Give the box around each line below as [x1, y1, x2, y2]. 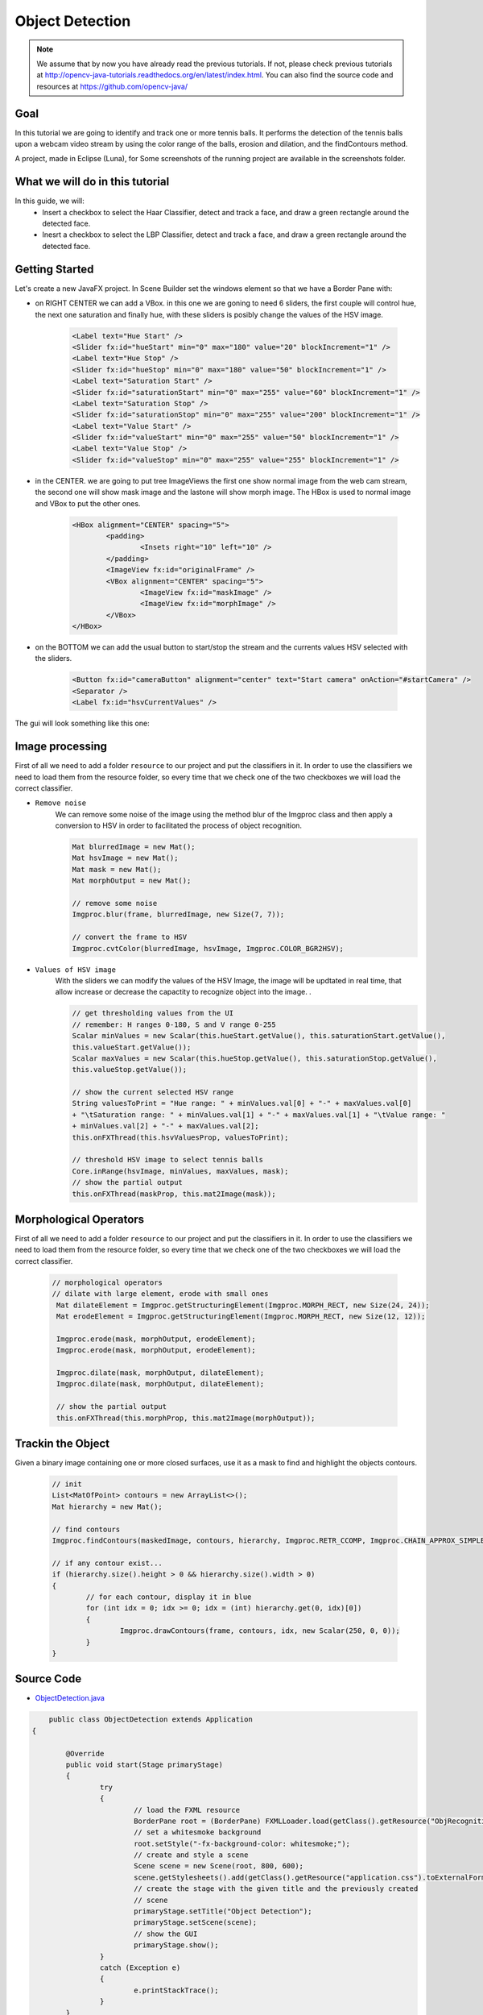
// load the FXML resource [133, 1805, 241, 1814]
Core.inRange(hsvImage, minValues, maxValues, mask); [72, 1166, 289, 1176]
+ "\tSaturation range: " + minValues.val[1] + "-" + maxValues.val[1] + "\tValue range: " [72, 1110, 446, 1120]
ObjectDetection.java [35, 1693, 105, 1703]
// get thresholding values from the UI [72, 1008, 233, 1018]
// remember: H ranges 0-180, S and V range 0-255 [72, 1020, 277, 1029]
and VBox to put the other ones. [35, 498, 141, 508]
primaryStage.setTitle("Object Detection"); [133, 1907, 312, 1916]
